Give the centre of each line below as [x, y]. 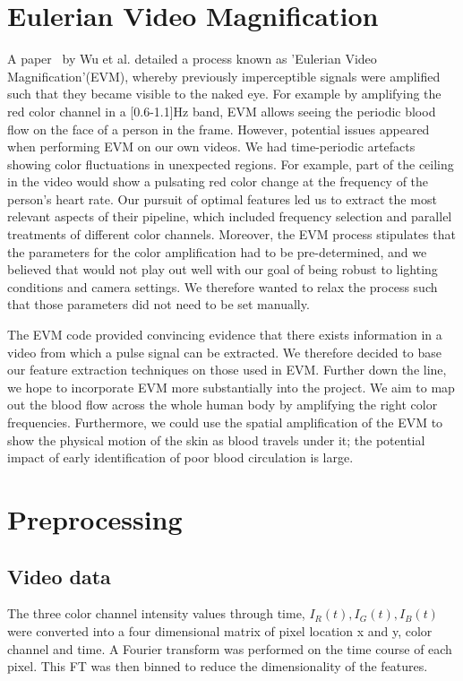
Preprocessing [95, 518]
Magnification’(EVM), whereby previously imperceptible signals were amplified [224, 76]
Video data [59, 576]
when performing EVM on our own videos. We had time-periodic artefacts [211, 147]
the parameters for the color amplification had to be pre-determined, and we [217, 251]
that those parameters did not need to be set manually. [159, 304]
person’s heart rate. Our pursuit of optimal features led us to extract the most [222, 198]
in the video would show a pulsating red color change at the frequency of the [218, 181]
